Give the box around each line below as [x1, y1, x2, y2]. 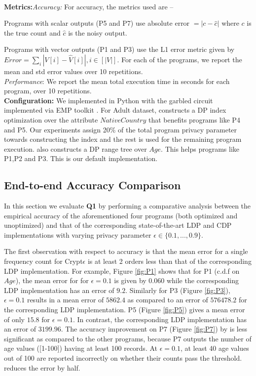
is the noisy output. [68, 27, 127, 38]
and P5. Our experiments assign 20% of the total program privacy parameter [4, 124, 237, 134]
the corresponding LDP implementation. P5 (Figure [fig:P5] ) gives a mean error [4, 304, 245, 315]
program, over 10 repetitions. [4, 85, 92, 96]
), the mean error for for [15, 275, 89, 286]
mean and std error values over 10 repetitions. [4, 66, 143, 76]
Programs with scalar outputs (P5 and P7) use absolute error [4, 18, 190, 28]
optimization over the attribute [4, 114, 98, 125]
